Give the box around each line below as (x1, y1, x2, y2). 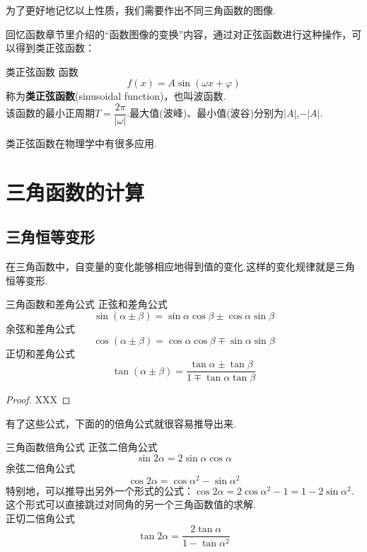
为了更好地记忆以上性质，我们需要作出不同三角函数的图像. (6, 3, 276, 17)
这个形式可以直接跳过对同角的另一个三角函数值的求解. (6, 497, 256, 512)
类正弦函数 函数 (6, 64, 78, 79)
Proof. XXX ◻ (6, 392, 71, 407)
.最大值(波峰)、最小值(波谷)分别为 (127, 105, 284, 120)
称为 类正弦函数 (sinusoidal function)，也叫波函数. (6, 88, 226, 103)
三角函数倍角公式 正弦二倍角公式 (6, 439, 158, 454)
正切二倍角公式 (6, 510, 75, 525)
